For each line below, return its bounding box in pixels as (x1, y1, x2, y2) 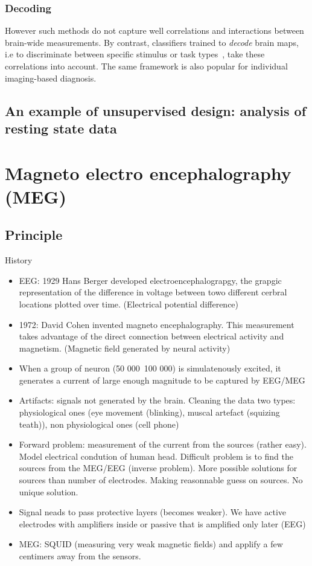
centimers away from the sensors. (19, 550, 141, 562)
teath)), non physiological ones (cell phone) (19, 417, 179, 430)
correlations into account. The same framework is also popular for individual (5, 60, 288, 72)
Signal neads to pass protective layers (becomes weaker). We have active (19, 506, 286, 518)
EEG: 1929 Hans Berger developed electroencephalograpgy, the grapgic (19, 274, 282, 286)
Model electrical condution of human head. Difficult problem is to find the (19, 449, 294, 462)
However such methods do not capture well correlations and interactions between (5, 24, 304, 37)
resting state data (5, 118, 117, 137)
